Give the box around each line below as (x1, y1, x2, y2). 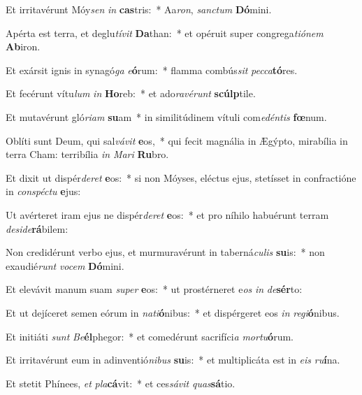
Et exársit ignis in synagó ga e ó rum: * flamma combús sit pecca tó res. (6, 62, 298, 77)
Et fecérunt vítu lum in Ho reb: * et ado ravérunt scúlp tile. (6, 86, 256, 101)
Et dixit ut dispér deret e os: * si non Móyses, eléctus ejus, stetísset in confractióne (6, 170, 356, 185)
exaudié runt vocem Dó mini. (6, 258, 124, 273)
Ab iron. (6, 39, 41, 54)
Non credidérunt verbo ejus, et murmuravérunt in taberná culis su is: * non (6, 245, 325, 259)
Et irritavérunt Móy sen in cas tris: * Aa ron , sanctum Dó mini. (6, 2, 272, 16)
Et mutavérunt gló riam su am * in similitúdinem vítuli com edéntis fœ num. (6, 109, 327, 124)
